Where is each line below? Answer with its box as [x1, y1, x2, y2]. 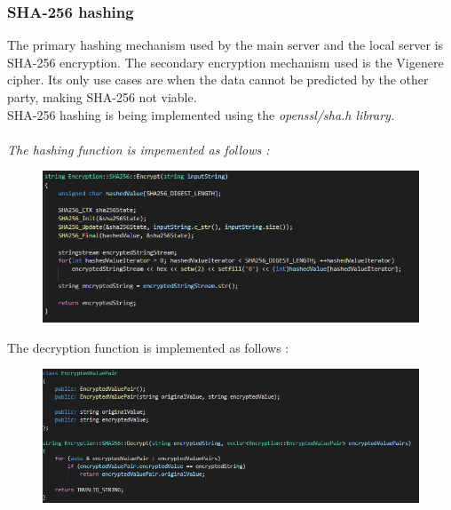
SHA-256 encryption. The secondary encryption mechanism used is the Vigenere [7, 52, 444, 71]
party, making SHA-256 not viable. [7, 88, 197, 106]
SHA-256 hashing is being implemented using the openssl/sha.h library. [7, 105, 395, 124]
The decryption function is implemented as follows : [7, 338, 289, 356]
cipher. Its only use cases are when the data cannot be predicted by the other [7, 70, 429, 89]
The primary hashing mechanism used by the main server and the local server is [7, 36, 444, 54]
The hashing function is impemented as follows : [7, 139, 270, 158]
